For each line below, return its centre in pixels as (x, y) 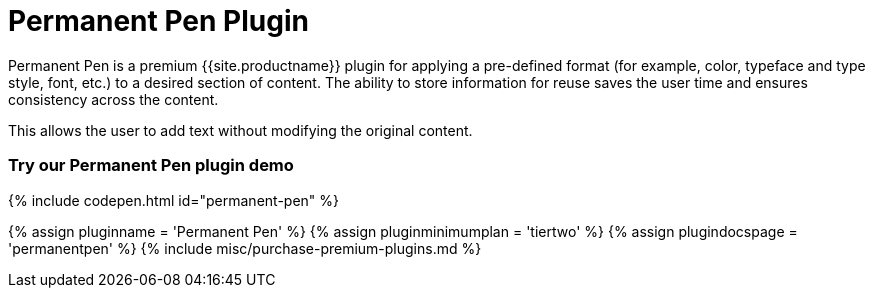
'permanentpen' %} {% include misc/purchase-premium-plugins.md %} (245, 248)
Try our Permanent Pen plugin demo (151, 165)
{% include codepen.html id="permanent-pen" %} (173, 200)
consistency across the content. (113, 99)
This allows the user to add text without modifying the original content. (240, 130)
